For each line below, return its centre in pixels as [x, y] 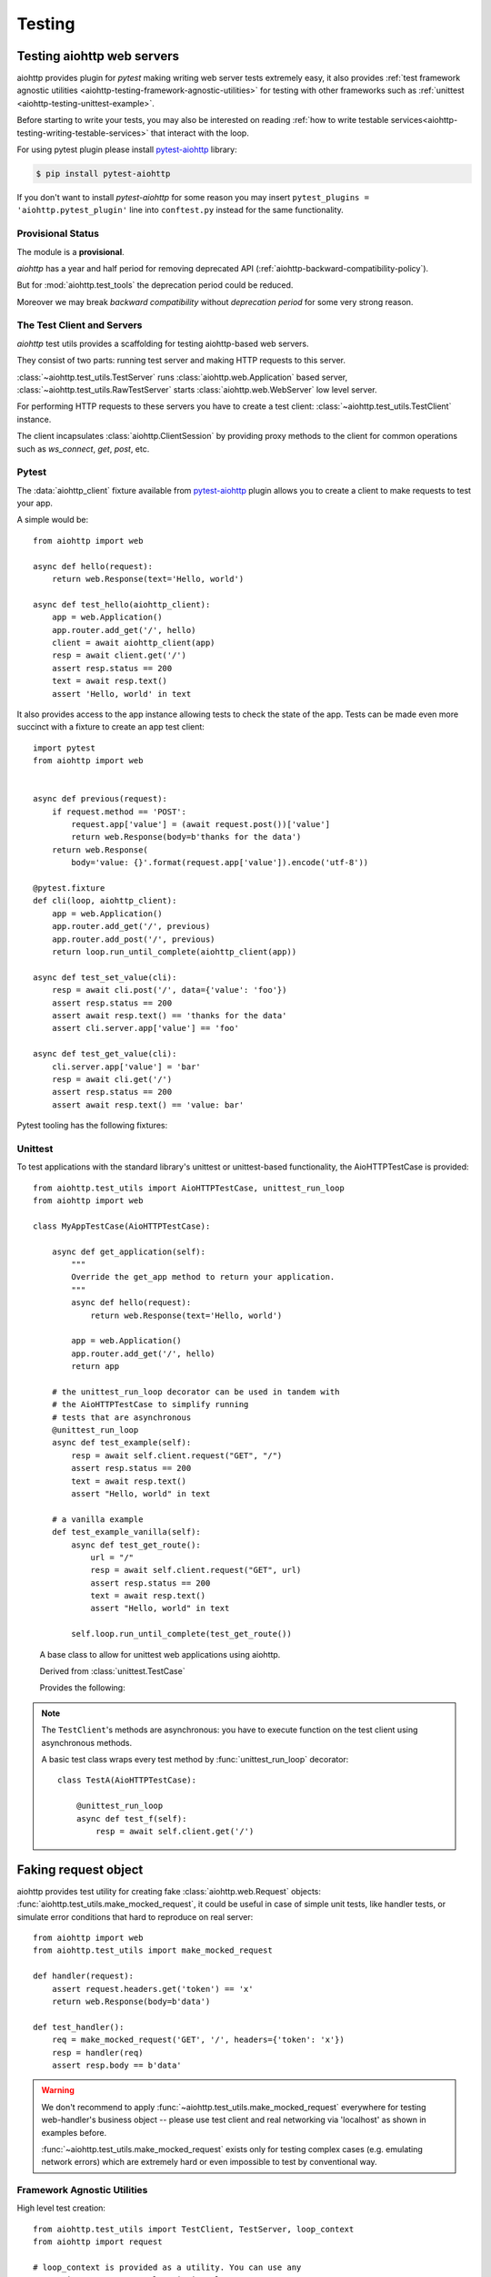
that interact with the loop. [200, 133]
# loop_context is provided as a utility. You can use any [167, 2267]
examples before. [74, 2132]
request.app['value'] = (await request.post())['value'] [201, 825]
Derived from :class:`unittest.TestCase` [112, 1671]
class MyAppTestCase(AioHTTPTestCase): [122, 1226]
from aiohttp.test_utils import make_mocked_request [153, 1950]
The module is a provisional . [70, 251]
